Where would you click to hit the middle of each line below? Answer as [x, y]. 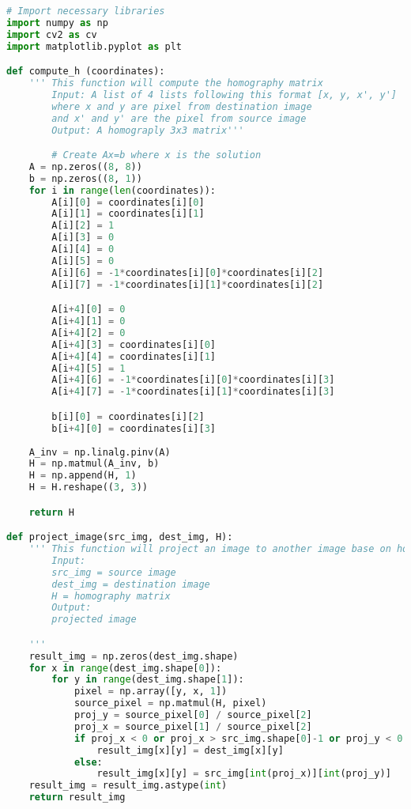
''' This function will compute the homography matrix [176, 83]
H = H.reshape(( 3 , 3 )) [89, 488]
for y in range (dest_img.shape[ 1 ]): [148, 680]
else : [88, 762]
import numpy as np [57, 23]
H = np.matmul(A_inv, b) [94, 464]
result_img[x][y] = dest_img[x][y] [190, 750]
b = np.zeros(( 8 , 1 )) [85, 178]
